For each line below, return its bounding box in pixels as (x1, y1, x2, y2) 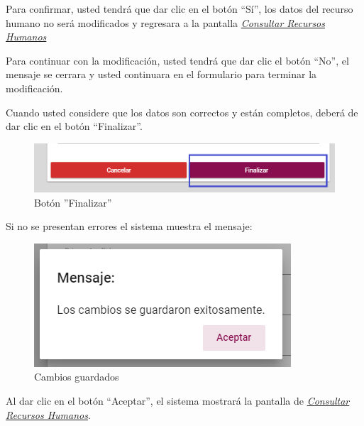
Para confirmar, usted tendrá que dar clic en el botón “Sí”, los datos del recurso (6, 1, 353, 16)
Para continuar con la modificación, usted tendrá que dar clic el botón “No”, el (6, 53, 349, 67)
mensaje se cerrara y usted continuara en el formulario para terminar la (6, 67, 317, 82)
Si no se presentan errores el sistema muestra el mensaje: (6, 219, 253, 234)
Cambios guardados (34, 369, 119, 384)
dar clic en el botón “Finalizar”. (6, 119, 143, 133)
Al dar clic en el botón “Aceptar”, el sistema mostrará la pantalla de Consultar (6, 393, 350, 408)
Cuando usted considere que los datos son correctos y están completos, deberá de (6, 104, 358, 119)
